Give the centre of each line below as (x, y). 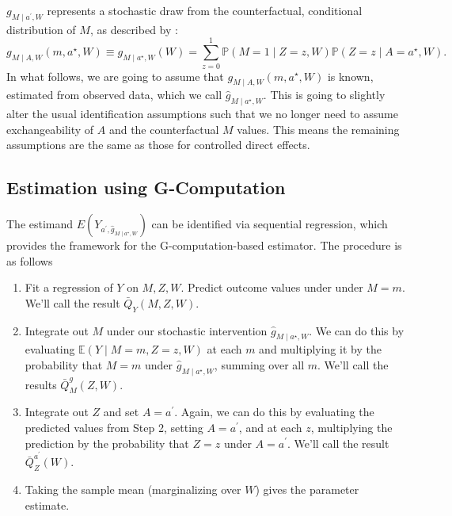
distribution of (41, 29)
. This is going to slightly (324, 95)
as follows (30, 260)
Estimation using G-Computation (146, 187)
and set (121, 412)
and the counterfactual (164, 129)
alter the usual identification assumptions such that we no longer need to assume (202, 114)
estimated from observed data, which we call (114, 95)
